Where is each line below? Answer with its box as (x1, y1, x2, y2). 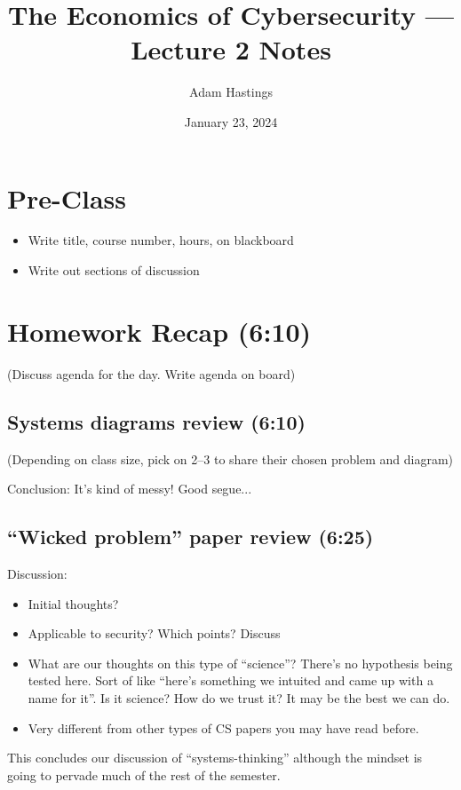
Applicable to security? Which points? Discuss (28, 624, 281, 643)
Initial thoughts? (28, 594, 119, 612)
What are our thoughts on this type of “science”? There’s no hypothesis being (28, 653, 453, 672)
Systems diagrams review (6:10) (7, 407, 306, 435)
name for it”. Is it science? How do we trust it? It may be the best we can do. (28, 688, 450, 707)
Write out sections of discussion (28, 261, 200, 280)
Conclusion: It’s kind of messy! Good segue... (7, 479, 252, 498)
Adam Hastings (189, 83, 273, 101)
